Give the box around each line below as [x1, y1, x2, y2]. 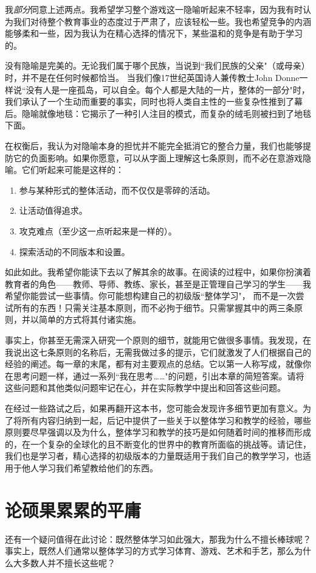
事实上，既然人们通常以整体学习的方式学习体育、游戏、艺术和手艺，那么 [5, 544, 294, 557]
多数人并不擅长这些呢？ [21, 556, 115, 569]
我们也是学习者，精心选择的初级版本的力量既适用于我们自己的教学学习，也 [5, 449, 303, 462]
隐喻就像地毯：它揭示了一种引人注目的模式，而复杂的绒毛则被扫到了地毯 [21, 107, 311, 119]
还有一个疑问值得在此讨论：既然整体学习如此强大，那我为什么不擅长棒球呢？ [5, 532, 311, 545]
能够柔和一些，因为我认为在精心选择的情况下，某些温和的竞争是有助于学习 [5, 27, 303, 40]
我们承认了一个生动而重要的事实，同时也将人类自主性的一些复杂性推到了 [5, 95, 294, 108]
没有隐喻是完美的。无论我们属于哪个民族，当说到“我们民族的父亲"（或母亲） [5, 59, 310, 72]
